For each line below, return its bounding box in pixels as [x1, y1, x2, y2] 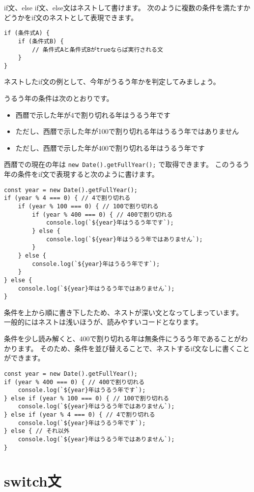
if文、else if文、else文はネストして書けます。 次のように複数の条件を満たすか [4, 2, 251, 12]
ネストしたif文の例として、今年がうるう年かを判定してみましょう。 [4, 76, 220, 87]
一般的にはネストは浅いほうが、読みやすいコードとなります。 [4, 317, 202, 327]
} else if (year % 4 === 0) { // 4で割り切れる [4, 411, 155, 419]
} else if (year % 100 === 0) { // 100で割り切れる [4, 394, 169, 402]
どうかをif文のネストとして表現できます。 [4, 12, 138, 22]
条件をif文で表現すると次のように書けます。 [17, 169, 159, 179]
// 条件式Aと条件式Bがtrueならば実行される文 [32, 46, 163, 53]
